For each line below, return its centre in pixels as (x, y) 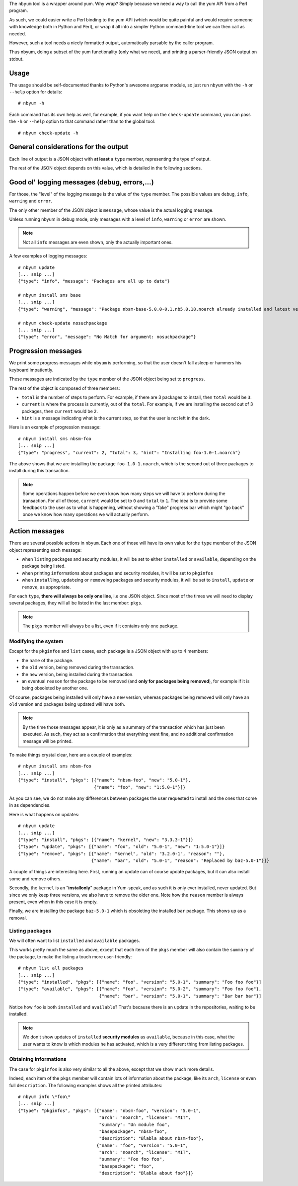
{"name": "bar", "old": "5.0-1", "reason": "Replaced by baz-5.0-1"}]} (180, 861)
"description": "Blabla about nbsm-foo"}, (151, 1139)
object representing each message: (45, 550)
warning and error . (31, 201)
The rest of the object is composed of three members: (65, 388)
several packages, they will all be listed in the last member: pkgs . (76, 603)
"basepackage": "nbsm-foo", (133, 1131)
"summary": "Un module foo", (134, 1124)
